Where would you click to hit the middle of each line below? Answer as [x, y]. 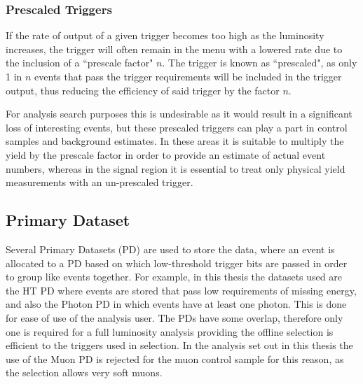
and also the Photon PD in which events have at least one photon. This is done [176, 304]
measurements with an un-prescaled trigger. [100, 182]
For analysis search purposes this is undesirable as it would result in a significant [179, 114]
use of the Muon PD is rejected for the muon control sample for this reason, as [175, 358]
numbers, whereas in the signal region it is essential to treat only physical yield [176, 168]
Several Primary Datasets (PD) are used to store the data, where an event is [170, 249]
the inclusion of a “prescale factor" [80, 63]
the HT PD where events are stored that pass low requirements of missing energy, [181, 290]
